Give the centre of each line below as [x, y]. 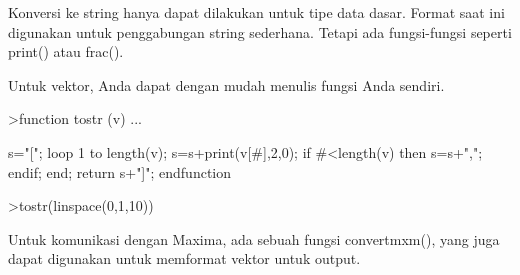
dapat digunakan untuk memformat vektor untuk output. [184, 258]
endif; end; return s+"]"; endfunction [120, 171]
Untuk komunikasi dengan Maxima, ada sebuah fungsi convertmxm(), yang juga [254, 238]
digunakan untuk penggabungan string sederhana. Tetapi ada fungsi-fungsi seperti [260, 31]
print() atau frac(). [66, 51]
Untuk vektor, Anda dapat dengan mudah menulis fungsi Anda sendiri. [226, 84]
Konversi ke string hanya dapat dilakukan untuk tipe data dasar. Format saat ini [256, 12]
